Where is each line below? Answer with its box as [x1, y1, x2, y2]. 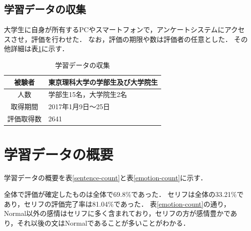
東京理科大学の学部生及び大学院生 [48, 77, 158, 87]
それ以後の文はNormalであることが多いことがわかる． [17, 217, 190, 228]
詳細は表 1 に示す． [10, 43, 69, 54]
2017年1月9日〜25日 [48, 101, 110, 112]
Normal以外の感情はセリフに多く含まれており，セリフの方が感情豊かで [4, 208, 230, 218]
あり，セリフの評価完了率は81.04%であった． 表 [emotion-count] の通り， [4, 198, 230, 209]
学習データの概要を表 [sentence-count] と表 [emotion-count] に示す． [4, 173, 208, 183]
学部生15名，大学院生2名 [48, 89, 127, 99]
